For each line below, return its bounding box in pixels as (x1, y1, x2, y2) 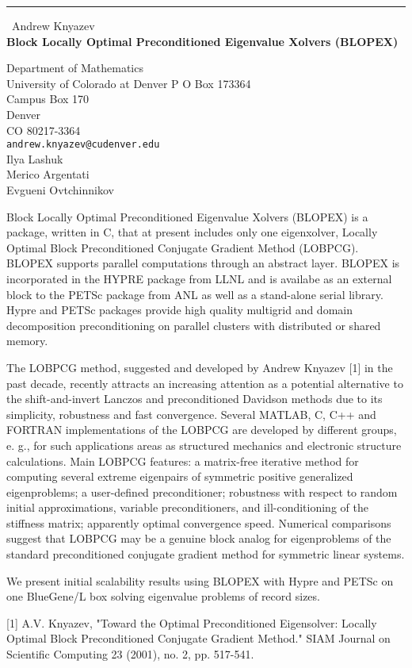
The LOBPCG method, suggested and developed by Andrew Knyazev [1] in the (6, 359, 393, 375)
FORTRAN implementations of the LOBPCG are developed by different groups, (6, 421, 397, 438)
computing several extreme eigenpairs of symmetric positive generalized (6, 468, 353, 485)
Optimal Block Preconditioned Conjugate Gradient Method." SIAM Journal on (6, 630, 391, 647)
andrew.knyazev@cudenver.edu (6, 139, 160, 151)
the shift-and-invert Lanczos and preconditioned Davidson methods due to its (6, 390, 383, 407)
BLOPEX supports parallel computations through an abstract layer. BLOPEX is (6, 255, 400, 271)
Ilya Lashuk (6, 150, 63, 167)
